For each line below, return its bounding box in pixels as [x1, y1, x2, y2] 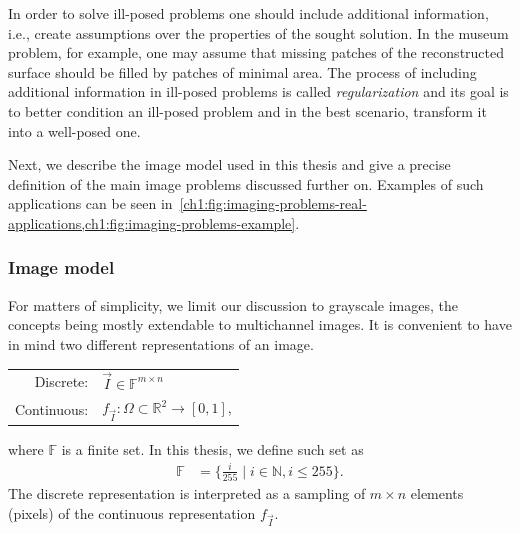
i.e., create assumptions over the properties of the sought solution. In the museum [8, 22, 509, 43]
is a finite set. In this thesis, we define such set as [61, 438, 364, 459]
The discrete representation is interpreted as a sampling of [8, 483, 366, 504]
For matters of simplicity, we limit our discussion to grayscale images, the [8, 294, 459, 315]
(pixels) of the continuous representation [8, 502, 256, 523]
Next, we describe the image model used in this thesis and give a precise [8, 154, 451, 175]
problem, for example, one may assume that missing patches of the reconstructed [8, 42, 505, 63]
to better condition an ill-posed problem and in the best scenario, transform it [8, 100, 487, 121]
